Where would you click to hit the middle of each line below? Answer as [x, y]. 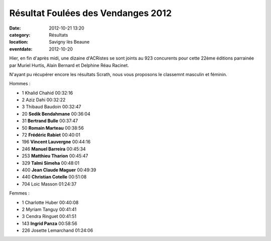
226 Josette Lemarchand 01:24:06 [57, 230]
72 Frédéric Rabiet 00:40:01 [51, 135]
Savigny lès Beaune [69, 42]
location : [19, 42]
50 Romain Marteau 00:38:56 [53, 128]
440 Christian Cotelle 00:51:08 [54, 177]
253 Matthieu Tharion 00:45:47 [55, 156]
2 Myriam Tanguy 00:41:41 [49, 209]
